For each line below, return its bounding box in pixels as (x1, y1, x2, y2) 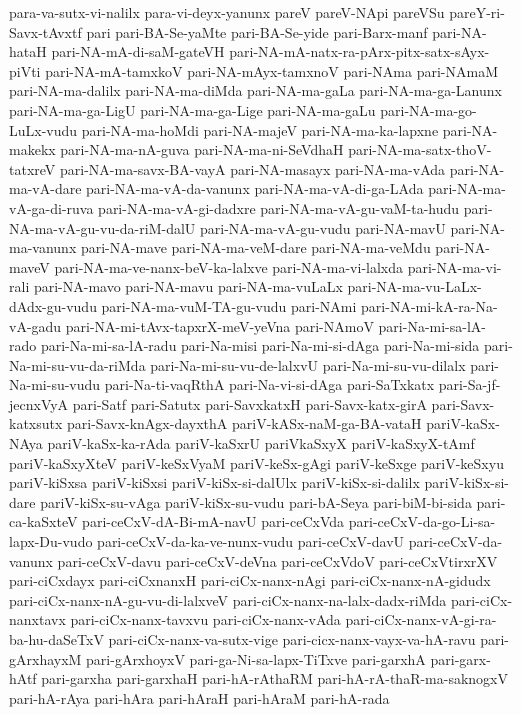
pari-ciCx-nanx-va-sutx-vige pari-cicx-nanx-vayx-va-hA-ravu (108, 629, 476, 649)
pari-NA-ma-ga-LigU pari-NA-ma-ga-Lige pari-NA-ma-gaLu (9, 99, 376, 120)
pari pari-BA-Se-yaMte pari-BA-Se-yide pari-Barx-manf (86, 21, 428, 42)
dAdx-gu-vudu (9, 295, 97, 316)
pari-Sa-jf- (438, 374, 501, 395)
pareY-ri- (449, 2, 505, 22)
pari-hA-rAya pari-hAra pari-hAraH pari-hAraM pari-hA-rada (9, 687, 390, 708)
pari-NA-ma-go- (380, 99, 477, 120)
